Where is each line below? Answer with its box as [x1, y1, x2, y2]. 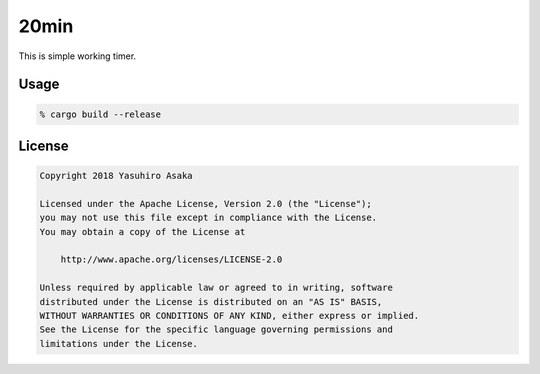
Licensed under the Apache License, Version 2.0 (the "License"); [39, 198, 372, 209]
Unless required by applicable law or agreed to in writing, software [39, 282, 394, 294]
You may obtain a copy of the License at [39, 226, 246, 237]
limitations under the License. [39, 338, 199, 349]
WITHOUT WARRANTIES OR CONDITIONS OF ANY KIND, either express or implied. [39, 310, 420, 322]
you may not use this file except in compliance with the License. [39, 212, 378, 224]
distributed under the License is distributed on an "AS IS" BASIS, [39, 296, 383, 307]
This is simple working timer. [18, 50, 137, 62]
